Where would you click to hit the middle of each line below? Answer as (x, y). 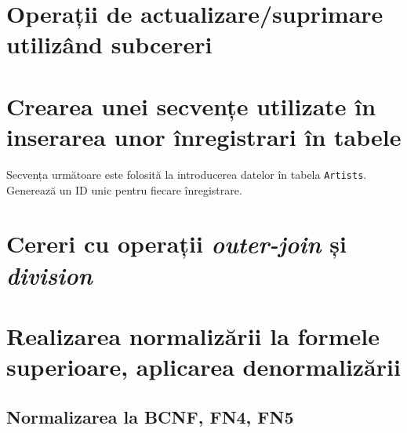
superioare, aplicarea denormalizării (203, 367)
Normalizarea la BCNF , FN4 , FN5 (150, 416)
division (49, 275)
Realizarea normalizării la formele (193, 335)
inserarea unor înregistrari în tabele (204, 136)
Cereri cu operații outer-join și (176, 244)
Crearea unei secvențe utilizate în (191, 106)
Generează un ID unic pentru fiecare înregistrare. (124, 189)
